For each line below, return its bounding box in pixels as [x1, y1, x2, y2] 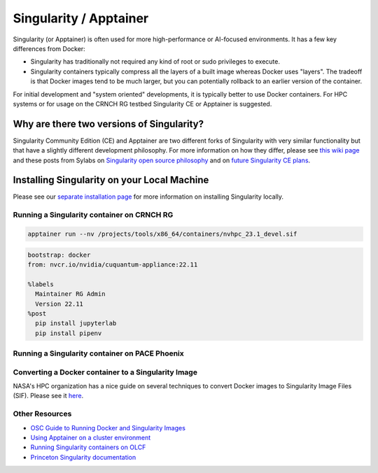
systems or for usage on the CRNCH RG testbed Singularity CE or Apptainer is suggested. [13, 99, 272, 108]
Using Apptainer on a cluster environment [30, 433, 151, 442]
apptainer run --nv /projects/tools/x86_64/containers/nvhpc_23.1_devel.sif [27, 230, 297, 238]
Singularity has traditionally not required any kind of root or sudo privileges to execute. [30, 57, 280, 66]
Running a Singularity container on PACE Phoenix [13, 348, 185, 358]
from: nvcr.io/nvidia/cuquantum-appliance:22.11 [27, 261, 198, 269]
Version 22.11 [35, 299, 84, 308]
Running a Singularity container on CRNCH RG [13, 210, 174, 220]
